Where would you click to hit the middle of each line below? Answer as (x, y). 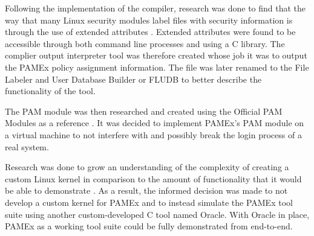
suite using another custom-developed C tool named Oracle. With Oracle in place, (157, 214)
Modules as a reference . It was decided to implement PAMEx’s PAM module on (155, 123)
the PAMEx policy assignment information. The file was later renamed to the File (157, 67)
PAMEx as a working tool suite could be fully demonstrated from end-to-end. (149, 226)
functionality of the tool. (50, 91)
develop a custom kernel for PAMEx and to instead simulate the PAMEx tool (149, 202)
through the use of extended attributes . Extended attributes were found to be (150, 32)
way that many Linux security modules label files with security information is (149, 20)
